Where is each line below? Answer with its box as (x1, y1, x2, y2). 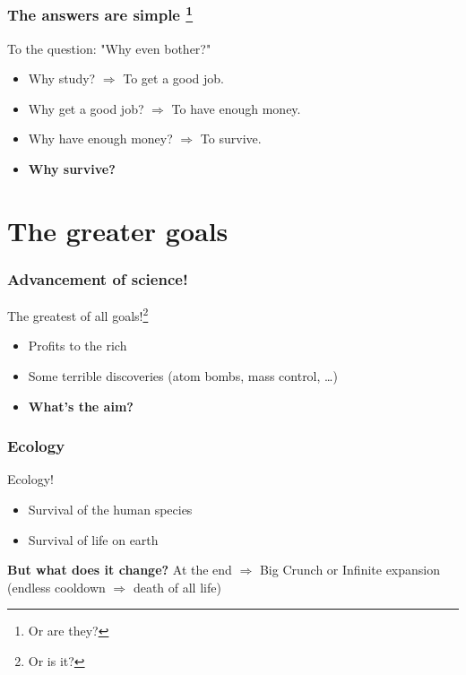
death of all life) (133, 577, 221, 596)
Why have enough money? (28, 129, 173, 148)
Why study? (28, 69, 96, 88)
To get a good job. (123, 69, 225, 88)
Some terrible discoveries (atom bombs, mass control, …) (28, 367, 338, 385)
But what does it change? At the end (7, 560, 232, 579)
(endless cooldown (7, 577, 106, 596)
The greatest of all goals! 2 (7, 304, 149, 325)
